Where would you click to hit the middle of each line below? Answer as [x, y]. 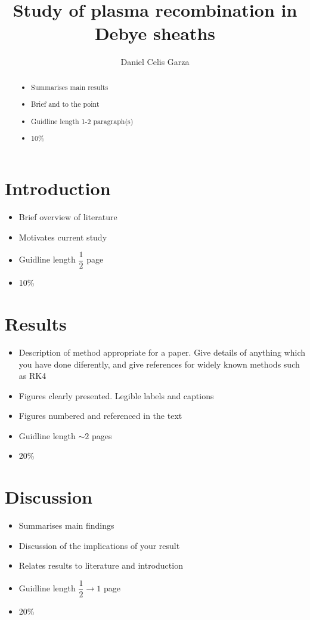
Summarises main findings [66, 525]
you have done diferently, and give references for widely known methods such [159, 364]
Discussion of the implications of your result [99, 545]
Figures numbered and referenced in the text [100, 416]
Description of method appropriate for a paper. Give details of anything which [162, 352]
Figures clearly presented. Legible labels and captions [116, 395]
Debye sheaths [155, 33]
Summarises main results [70, 87]
